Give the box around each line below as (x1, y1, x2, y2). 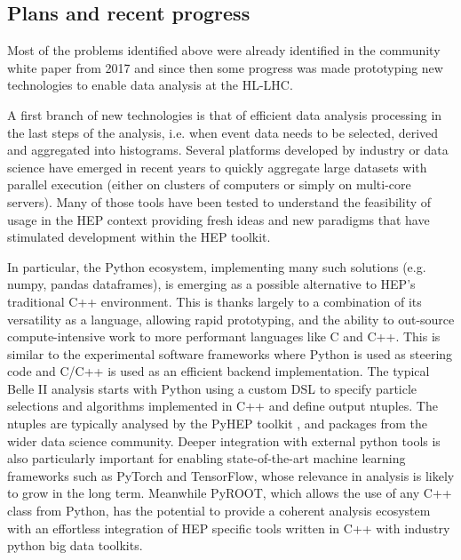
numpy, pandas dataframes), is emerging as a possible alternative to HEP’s (7, 275, 416, 293)
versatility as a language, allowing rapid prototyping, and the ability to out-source (7, 309, 455, 328)
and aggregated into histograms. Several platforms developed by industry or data (7, 140, 449, 159)
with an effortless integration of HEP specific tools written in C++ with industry (7, 518, 450, 537)
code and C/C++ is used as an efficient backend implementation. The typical (7, 362, 430, 380)
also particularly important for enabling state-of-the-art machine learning (7, 449, 406, 468)
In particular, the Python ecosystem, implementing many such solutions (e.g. (7, 257, 426, 276)
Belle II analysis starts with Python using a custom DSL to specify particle (7, 379, 417, 397)
